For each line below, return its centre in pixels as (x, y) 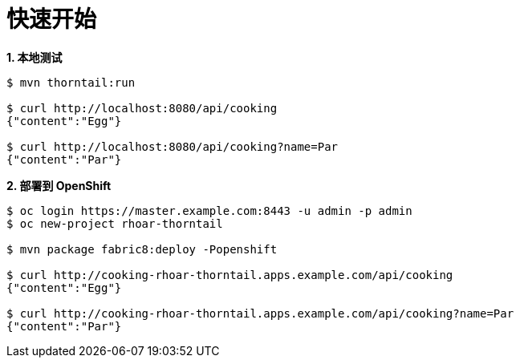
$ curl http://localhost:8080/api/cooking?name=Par (173, 146)
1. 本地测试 (35, 57)
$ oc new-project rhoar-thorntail (115, 223)
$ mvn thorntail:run (71, 82)
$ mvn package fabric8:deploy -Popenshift (142, 249)
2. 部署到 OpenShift (59, 185)
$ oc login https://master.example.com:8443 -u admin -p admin (209, 210)
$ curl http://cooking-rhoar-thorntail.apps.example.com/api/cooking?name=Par (260, 313)
